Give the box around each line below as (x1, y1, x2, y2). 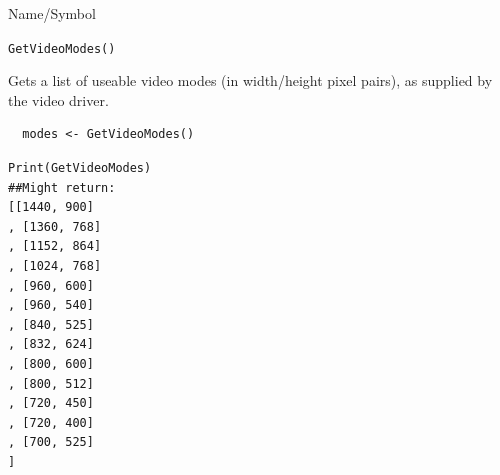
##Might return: (8, 180, 116, 195)
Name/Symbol (8, 3, 96, 23)
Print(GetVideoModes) (8, 161, 152, 176)
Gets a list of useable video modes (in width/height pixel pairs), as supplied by (8, 70, 493, 91)
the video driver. (8, 89, 109, 110)
